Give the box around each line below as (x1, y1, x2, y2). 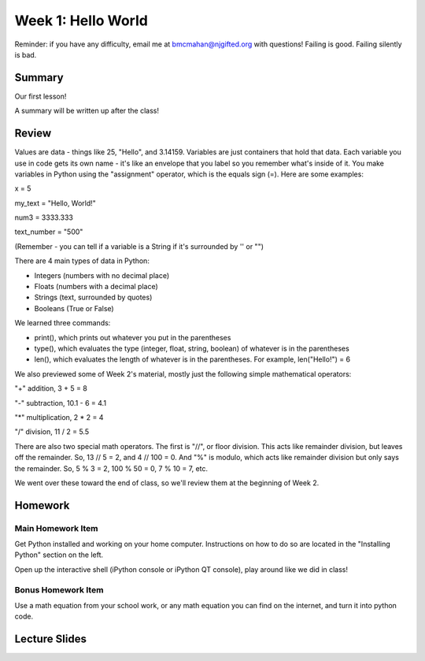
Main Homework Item (14, 522, 98, 533)
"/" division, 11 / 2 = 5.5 (14, 427, 90, 436)
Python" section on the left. (14, 550, 104, 559)
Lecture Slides (14, 633, 87, 646)
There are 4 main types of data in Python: (14, 256, 150, 266)
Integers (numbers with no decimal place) (34, 270, 169, 280)
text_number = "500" (14, 227, 83, 236)
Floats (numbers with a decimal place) (34, 282, 159, 292)
